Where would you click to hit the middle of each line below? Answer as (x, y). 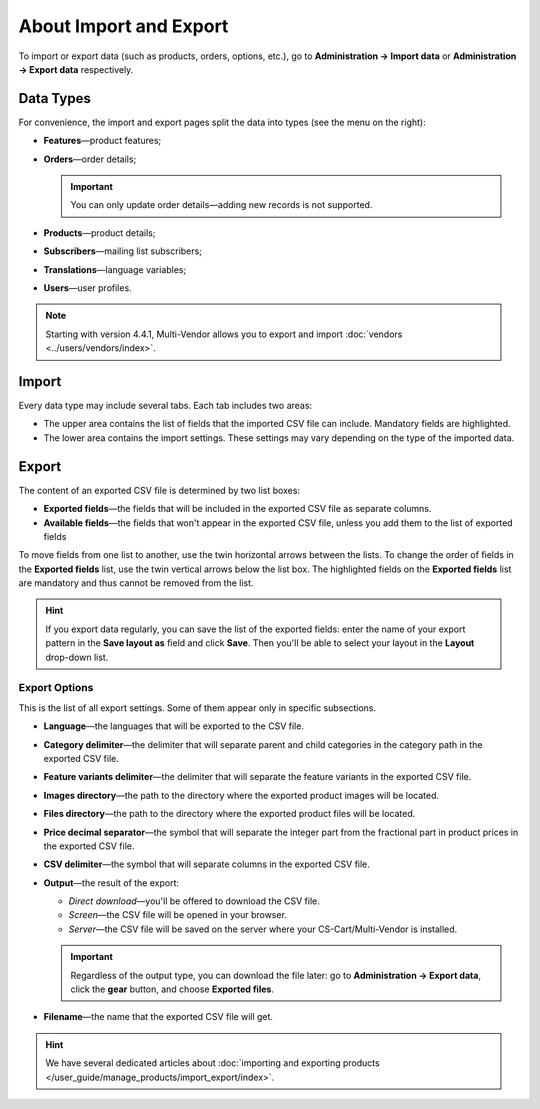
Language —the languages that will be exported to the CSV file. (174, 726)
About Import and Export (123, 26)
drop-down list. (77, 657)
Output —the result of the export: (111, 882)
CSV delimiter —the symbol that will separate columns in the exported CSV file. (206, 864)
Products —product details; (99, 232)
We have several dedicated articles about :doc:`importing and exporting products (212, 1063)
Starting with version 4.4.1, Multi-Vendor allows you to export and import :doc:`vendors (224, 334)
